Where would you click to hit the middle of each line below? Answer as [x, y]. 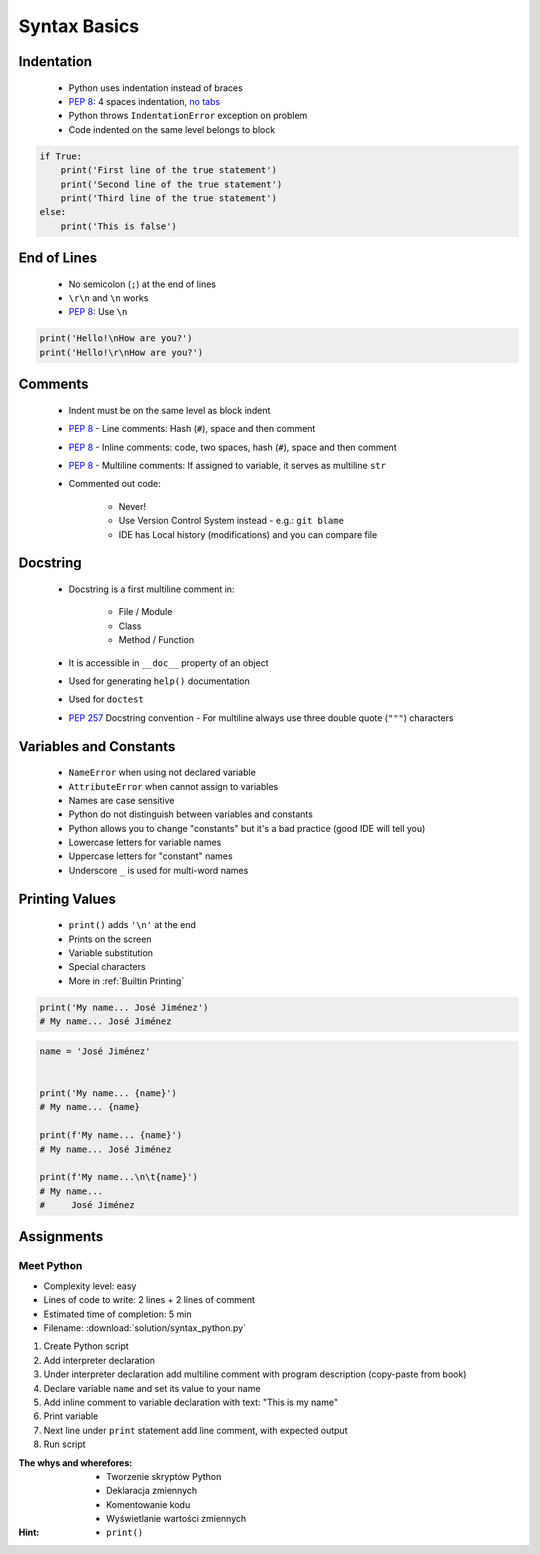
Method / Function [156, 640]
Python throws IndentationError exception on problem [188, 116]
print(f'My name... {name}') [111, 1135]
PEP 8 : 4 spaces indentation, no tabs [144, 101]
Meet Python [50, 1266]
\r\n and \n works [108, 298]
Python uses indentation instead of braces [156, 87]
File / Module [145, 612]
